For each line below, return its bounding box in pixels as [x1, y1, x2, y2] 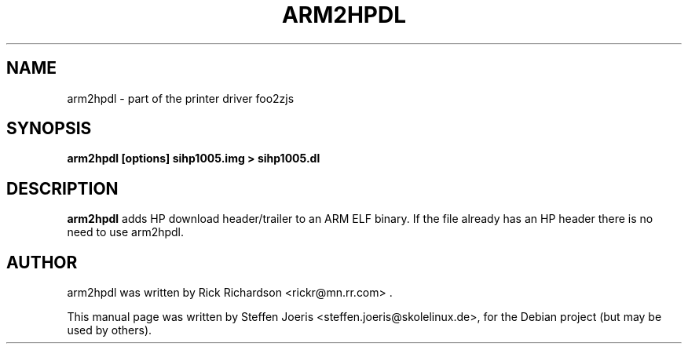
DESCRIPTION [6, 178, 119, 199]
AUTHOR [6, 252, 78, 272]
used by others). [67, 323, 152, 337]
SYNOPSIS [6, 118, 92, 139]
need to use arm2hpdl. [67, 225, 185, 239]
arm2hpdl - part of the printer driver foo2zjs [67, 91, 295, 105]
